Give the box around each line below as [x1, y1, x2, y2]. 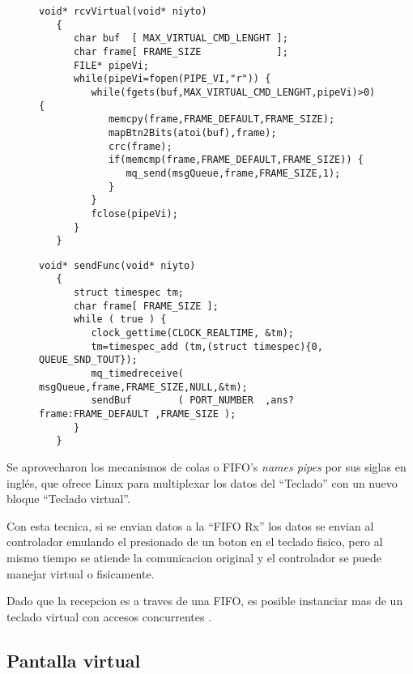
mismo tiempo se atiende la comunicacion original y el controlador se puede [6, 548, 382, 565]
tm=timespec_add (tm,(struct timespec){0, [91, 340, 323, 352]
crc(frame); [108, 140, 172, 152]
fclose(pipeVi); [91, 207, 178, 220]
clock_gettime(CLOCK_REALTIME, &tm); [91, 327, 294, 339]
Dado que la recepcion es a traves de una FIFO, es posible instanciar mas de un [6, 592, 403, 609]
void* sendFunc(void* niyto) [39, 259, 196, 271]
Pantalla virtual [6, 647, 141, 672]
